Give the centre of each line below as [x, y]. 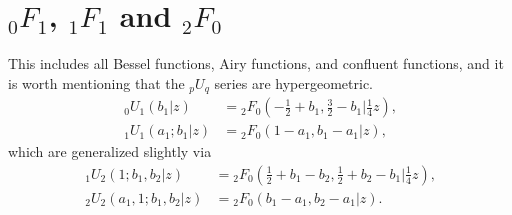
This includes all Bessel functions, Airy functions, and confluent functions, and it [256, 63]
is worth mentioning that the [96, 82]
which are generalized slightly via [110, 151]
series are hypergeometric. [294, 82]
